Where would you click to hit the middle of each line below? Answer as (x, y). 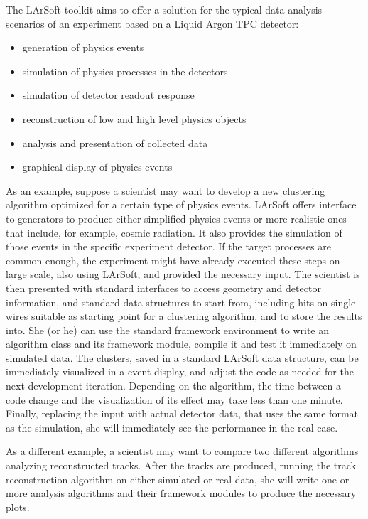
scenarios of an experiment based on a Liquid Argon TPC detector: (152, 23)
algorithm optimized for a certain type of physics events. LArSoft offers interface (181, 204)
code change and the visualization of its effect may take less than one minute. (174, 399)
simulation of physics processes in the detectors (125, 71)
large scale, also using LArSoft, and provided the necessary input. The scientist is (183, 274)
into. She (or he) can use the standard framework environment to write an (167, 330)
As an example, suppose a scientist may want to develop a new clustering (166, 190)
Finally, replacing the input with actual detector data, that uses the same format (182, 413)
